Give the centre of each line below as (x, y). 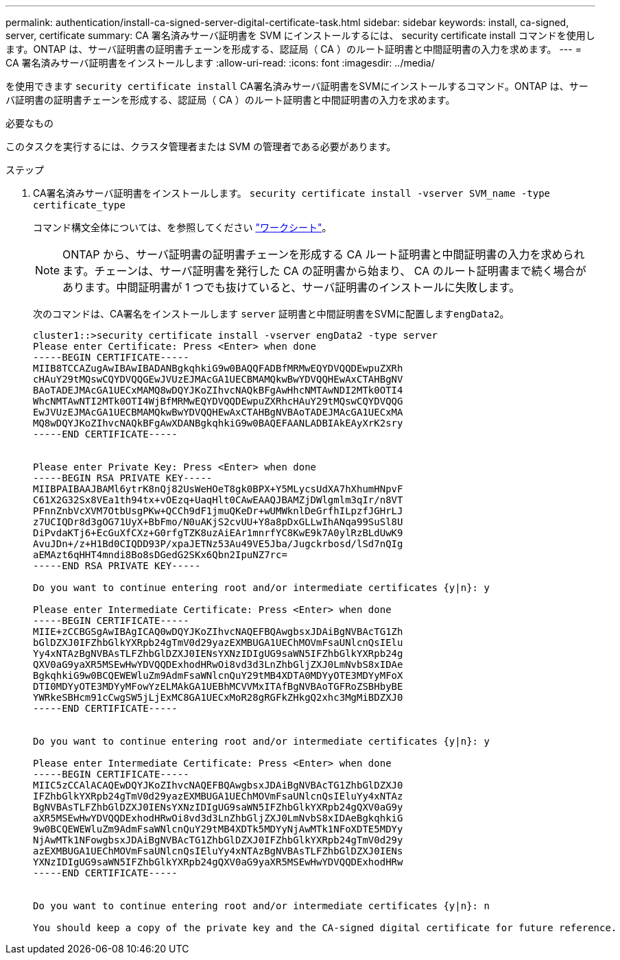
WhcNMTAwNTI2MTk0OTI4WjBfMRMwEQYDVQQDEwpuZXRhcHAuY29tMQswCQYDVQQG (218, 401)
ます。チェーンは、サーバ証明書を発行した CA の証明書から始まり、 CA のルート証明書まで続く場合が (324, 271)
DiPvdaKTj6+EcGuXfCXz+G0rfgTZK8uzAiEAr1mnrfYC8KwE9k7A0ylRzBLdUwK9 (218, 533)
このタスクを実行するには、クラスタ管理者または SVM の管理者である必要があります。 (201, 146)
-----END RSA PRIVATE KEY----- (117, 566)
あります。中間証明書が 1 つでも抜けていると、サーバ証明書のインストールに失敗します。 (291, 287)
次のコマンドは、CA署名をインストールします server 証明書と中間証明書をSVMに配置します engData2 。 (271, 314)
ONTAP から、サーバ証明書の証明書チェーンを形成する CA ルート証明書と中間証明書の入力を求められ (324, 254)
